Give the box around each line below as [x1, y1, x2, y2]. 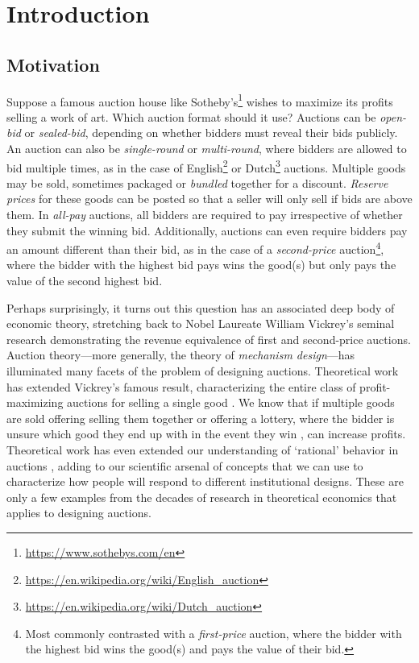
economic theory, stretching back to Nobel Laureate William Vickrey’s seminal [6, 315, 395, 332]
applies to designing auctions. [6, 504, 151, 521]
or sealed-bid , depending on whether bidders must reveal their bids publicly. [24, 124, 398, 141]
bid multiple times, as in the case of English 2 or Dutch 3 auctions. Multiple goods [6, 156, 406, 176]
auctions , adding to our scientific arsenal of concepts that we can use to [6, 457, 363, 474]
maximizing [6, 394, 64, 411]
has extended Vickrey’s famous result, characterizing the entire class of [6, 378, 356, 395]
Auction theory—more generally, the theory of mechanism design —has [6, 346, 355, 363]
